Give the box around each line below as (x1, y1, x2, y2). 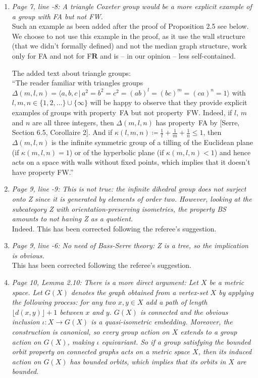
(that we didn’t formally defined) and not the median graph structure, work (12, 40, 247, 51)
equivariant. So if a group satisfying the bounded (101, 336, 251, 347)
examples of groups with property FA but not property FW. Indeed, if (12, 107, 232, 117)
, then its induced (198, 346, 252, 357)
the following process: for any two (12, 297, 116, 307)
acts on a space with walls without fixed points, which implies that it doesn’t (12, 157, 250, 167)
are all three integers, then (32, 117, 114, 127)
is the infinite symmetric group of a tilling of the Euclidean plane (51, 136, 253, 147)
